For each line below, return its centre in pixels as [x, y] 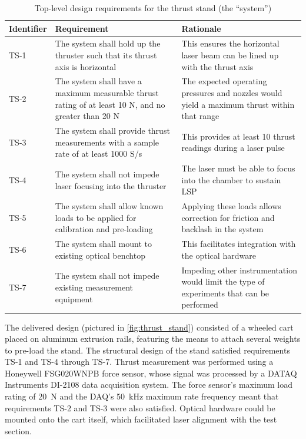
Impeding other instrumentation [239, 270]
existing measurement [94, 287]
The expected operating [224, 81]
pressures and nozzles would [232, 93]
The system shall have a [98, 81]
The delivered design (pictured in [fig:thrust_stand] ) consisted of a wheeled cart [149, 327]
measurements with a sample [107, 142]
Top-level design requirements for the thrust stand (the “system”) [153, 8]
